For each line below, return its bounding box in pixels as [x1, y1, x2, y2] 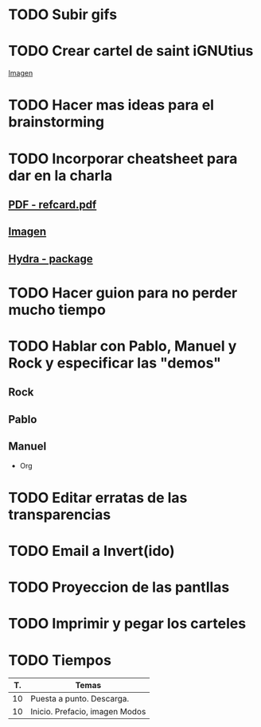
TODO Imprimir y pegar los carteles [8, 615, 247, 633]
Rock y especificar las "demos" [8, 354, 221, 372]
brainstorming [8, 113, 105, 131]
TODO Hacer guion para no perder [8, 284, 238, 301]
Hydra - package [8, 252, 93, 266]
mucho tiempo [8, 301, 106, 319]
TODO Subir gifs [8, 6, 118, 24]
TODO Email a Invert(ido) [8, 542, 175, 560]
